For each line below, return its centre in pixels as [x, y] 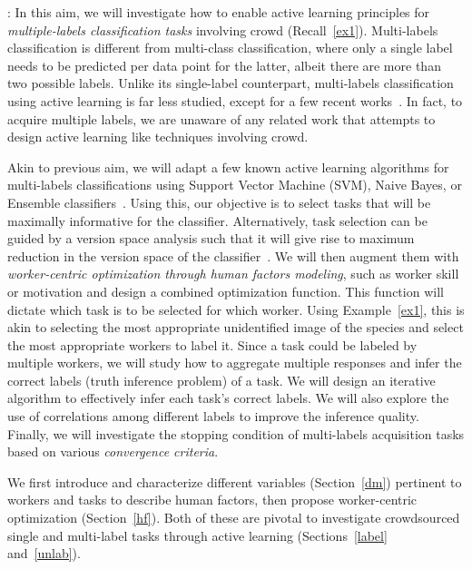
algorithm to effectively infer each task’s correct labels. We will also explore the [228, 398]
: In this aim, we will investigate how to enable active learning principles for [219, 12]
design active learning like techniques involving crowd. [158, 137]
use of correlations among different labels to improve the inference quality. [213, 416]
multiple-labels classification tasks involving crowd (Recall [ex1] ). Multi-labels [223, 29]
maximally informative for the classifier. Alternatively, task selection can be [217, 220]
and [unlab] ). [44, 553]
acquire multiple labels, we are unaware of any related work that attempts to [221, 118]
